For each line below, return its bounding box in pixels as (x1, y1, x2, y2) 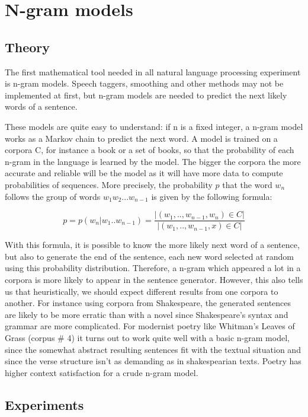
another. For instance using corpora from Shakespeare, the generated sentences (5, 297, 291, 309)
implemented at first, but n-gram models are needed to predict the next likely (5, 88, 287, 101)
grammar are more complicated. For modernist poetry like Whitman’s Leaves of (5, 320, 295, 332)
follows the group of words (5, 190, 101, 202)
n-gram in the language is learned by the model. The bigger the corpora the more (5, 155, 301, 167)
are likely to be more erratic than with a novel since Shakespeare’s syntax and (5, 308, 288, 320)
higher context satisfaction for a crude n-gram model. (5, 366, 198, 378)
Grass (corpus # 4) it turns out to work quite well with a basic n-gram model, (5, 331, 290, 343)
